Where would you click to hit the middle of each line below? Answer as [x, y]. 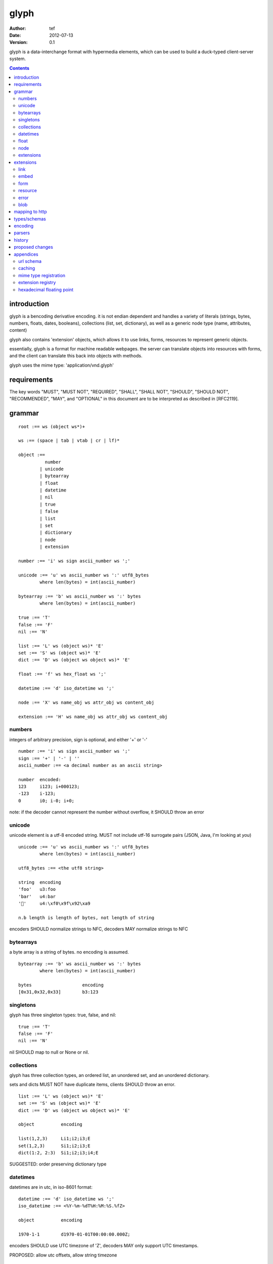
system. [18, 59]
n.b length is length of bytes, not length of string [86, 917]
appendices [26, 254]
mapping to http [31, 212]
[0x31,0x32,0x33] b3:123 [58, 992]
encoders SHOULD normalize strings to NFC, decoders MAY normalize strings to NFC [99, 929]
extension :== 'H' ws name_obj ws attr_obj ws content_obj [93, 716]
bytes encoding [61, 985]
